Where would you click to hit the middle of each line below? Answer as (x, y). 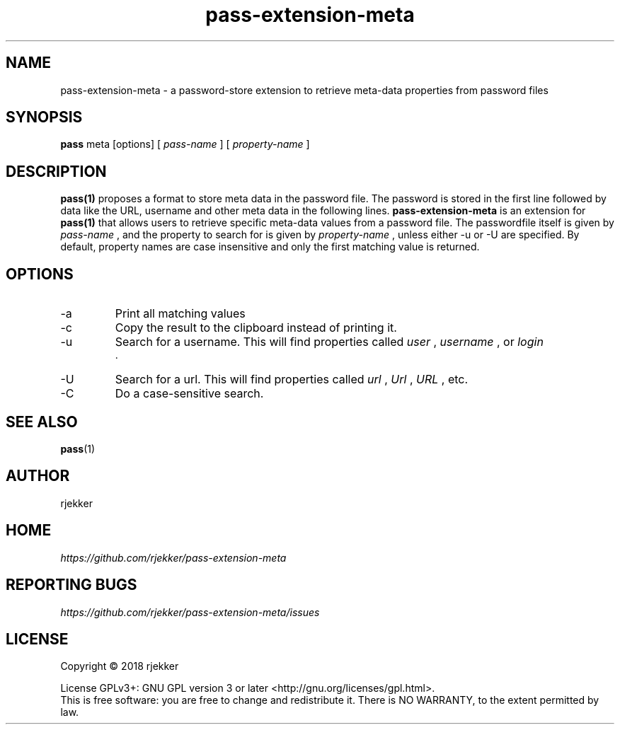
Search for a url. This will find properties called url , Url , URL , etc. (292, 380)
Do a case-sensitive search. (189, 394)
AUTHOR (38, 476)
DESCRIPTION (56, 171)
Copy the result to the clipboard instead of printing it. (256, 328)
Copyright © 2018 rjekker (120, 666)
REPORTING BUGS (71, 585)
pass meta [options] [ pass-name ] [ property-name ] (185, 144)
